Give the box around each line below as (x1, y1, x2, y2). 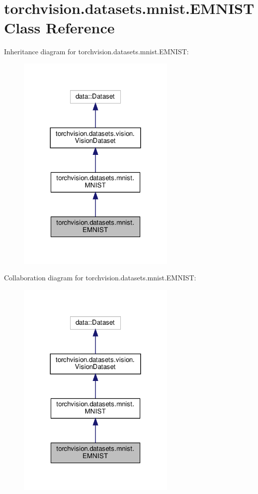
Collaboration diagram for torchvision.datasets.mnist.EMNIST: (4, 272, 196, 283)
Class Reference (4, 17, 115, 38)
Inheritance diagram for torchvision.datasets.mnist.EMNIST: (4, 46, 189, 57)
